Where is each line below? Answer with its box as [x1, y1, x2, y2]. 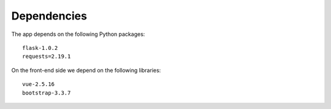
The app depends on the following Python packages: [11, 30, 145, 38]
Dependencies [11, 9, 87, 23]
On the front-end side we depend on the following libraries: [11, 66, 161, 74]
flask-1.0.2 [22, 44, 58, 51]
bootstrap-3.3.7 [22, 89, 71, 96]
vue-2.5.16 [22, 81, 55, 88]
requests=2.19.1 [22, 53, 71, 60]
